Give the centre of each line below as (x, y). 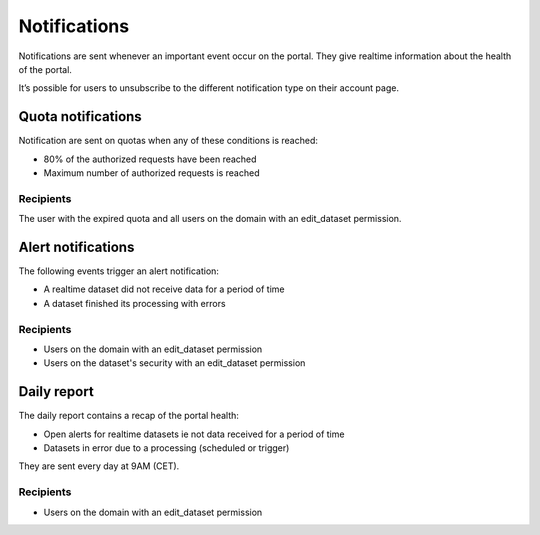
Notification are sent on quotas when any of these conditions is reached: (168, 141)
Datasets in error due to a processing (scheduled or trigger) (166, 448)
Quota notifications (80, 116)
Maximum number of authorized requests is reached (151, 173)
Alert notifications (76, 246)
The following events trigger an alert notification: (119, 271)
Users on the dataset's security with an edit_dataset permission (174, 363)
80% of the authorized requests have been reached (150, 159)
